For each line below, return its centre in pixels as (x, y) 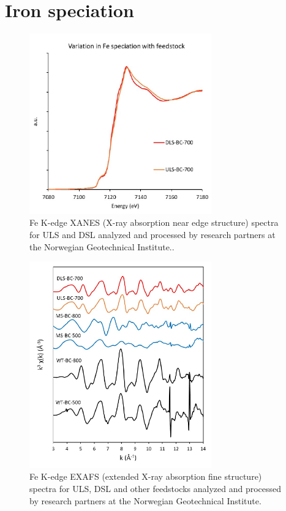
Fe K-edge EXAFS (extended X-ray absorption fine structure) (146, 476)
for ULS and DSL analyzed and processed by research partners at (152, 235)
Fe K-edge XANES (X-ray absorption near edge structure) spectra (154, 222)
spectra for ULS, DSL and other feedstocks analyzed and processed (156, 489)
